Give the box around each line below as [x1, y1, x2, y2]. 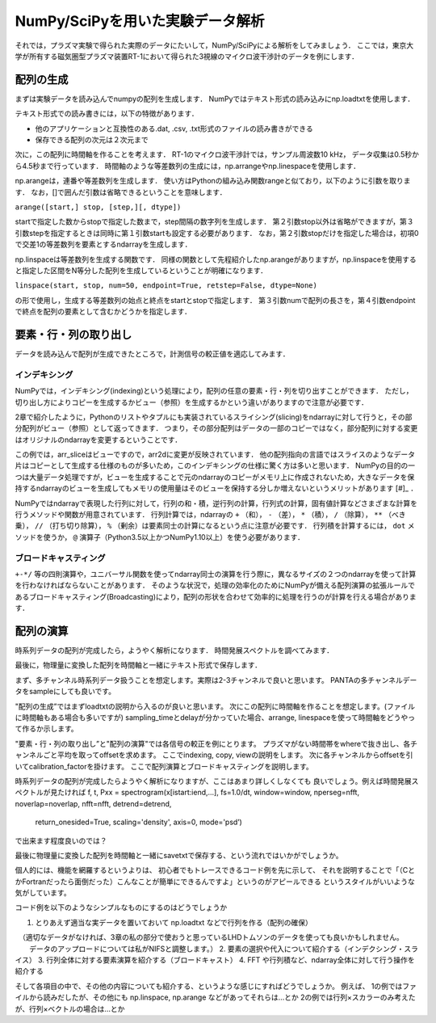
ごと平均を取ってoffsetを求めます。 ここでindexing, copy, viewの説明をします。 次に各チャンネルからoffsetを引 [43, 750, 413, 760]
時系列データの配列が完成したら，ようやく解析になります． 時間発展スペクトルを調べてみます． [15, 646, 334, 655]
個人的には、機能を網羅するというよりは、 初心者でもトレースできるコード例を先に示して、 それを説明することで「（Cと [15, 865, 416, 875]
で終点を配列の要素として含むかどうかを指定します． [15, 307, 192, 317]
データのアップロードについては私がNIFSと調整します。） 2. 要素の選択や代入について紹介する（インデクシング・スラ [28, 944, 419, 954]
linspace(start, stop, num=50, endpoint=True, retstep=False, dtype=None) [15, 281, 318, 290]
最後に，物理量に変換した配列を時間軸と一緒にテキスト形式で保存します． [15, 660, 262, 670]
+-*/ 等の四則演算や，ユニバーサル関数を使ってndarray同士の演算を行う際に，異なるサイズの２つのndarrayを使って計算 [15, 569, 417, 579]
